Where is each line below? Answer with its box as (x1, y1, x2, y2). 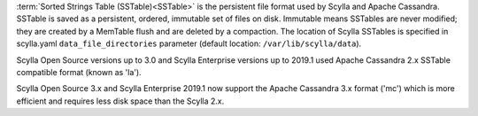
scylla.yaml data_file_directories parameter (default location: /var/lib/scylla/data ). (16, 38, 362, 49)
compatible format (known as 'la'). (16, 66, 142, 77)
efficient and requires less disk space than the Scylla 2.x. (16, 96, 225, 106)
